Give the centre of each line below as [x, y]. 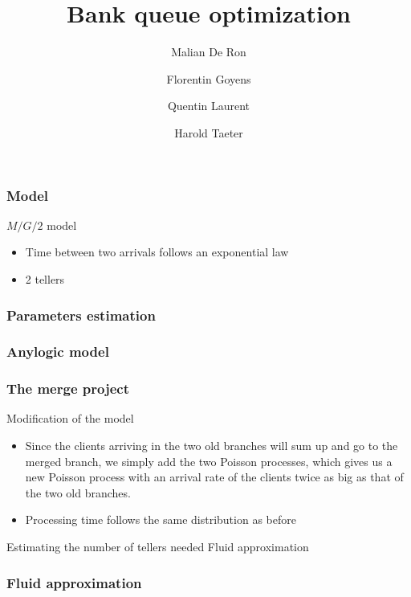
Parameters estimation [81, 315]
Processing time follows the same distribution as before [161, 519]
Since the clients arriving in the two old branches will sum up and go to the [212, 446]
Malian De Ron [209, 52]
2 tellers [45, 278]
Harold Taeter [209, 132]
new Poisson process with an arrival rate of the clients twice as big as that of [214, 477]
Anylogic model [58, 352]
